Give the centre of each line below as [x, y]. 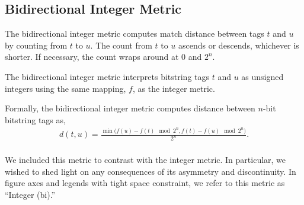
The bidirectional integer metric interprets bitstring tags [107, 76]
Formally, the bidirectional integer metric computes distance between [130, 108]
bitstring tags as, [35, 119]
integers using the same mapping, [65, 88]
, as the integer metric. [174, 88]
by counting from [36, 45]
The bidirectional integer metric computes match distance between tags [135, 33]
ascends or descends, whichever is [239, 45]
